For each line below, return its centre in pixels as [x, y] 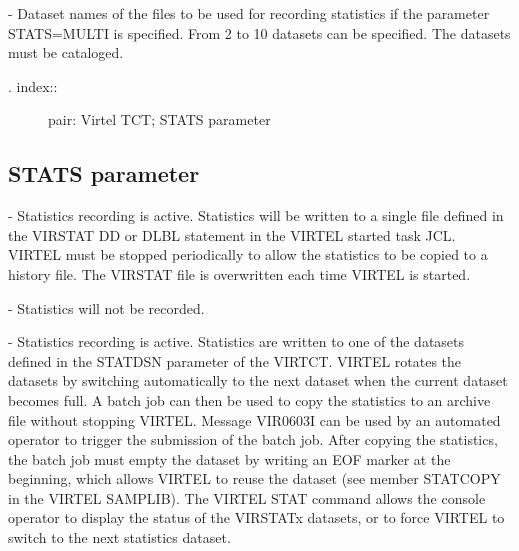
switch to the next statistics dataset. [119, 537]
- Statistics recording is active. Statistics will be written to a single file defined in [256, 215]
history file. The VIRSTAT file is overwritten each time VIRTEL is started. [239, 273]
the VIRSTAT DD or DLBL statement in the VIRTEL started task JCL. [232, 234]
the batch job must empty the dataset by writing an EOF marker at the [229, 458]
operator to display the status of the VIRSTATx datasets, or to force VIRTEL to [256, 517]
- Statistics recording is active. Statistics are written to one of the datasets [236, 341]
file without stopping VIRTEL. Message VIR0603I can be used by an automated [254, 419]
